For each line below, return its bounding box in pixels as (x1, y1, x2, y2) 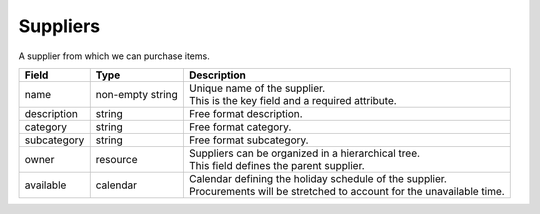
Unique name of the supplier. (188, 81, 326, 95)
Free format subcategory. (188, 133, 309, 147)
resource (95, 152, 139, 166)
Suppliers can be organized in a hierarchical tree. (188, 146, 420, 160)
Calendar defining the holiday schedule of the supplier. (188, 171, 447, 185)
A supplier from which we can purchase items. (18, 50, 210, 62)
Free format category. (188, 120, 292, 134)
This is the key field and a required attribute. (188, 93, 397, 107)
